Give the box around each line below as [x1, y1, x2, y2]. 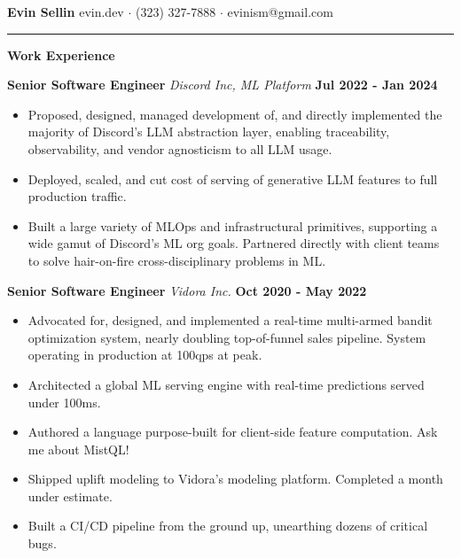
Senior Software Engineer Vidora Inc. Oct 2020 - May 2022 [7, 281, 367, 299]
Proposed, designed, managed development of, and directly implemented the [27, 105, 442, 123]
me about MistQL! [27, 439, 129, 458]
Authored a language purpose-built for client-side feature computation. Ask [27, 422, 438, 441]
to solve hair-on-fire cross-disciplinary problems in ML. [27, 251, 326, 269]
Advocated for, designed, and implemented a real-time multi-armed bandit [27, 311, 433, 329]
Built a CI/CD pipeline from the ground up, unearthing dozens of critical [27, 516, 428, 535]
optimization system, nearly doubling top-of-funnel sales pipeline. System [27, 328, 426, 346]
